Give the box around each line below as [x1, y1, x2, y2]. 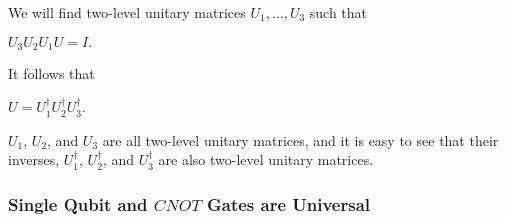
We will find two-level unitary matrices [8, 2, 246, 22]
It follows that [8, 63, 95, 84]
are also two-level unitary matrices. [158, 149, 374, 170]
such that [309, 2, 368, 22]
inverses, [8, 149, 60, 170]
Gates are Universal [206, 191, 371, 216]
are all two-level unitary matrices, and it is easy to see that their [102, 129, 499, 150]
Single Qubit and [8, 191, 148, 216]
